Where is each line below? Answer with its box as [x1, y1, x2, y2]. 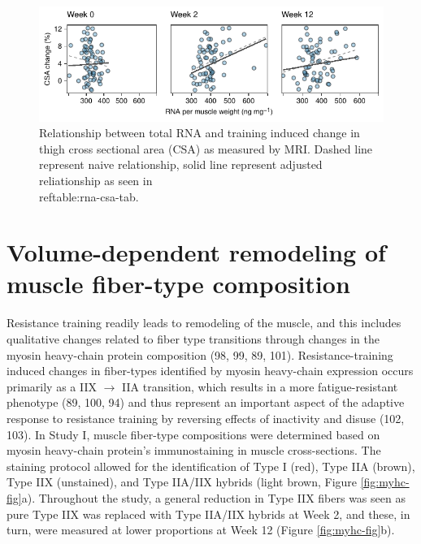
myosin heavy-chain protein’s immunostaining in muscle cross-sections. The [7, 442, 381, 459]
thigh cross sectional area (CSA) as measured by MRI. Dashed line [39, 140, 373, 157]
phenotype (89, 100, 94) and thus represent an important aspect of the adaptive [7, 394, 405, 411]
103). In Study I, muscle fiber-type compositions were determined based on [7, 425, 380, 443]
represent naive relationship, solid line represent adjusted [39, 156, 323, 173]
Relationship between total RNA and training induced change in [39, 124, 360, 141]
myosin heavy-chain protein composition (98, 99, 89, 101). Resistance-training [7, 346, 393, 363]
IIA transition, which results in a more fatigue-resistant [122, 378, 398, 395]
